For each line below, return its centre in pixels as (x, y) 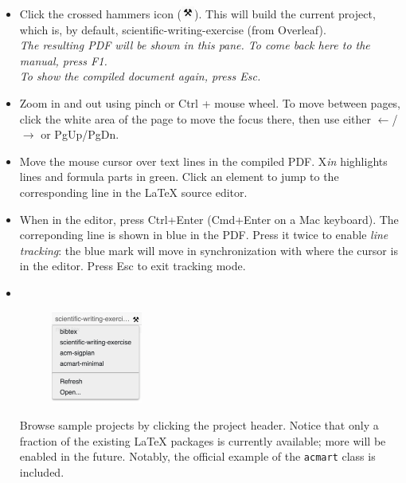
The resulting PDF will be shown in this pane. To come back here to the (195, 45)
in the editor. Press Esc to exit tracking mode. (133, 266)
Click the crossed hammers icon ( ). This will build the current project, (197, 14)
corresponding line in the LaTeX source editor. (133, 192)
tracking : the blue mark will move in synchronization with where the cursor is (209, 250)
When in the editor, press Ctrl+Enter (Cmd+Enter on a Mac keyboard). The (209, 219)
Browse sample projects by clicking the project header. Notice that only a (199, 425)
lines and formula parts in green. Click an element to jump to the (179, 177)
